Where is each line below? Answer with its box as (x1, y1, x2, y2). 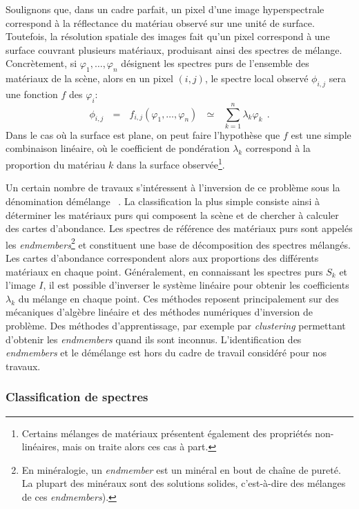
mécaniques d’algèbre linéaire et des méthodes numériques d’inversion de (6, 305, 313, 319)
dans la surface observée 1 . (117, 155, 225, 171)
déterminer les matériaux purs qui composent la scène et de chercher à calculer (6, 207, 339, 222)
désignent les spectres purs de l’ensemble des (121, 56, 309, 70)
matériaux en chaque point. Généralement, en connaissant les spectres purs (6, 264, 323, 278)
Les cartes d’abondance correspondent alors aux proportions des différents (6, 250, 319, 265)
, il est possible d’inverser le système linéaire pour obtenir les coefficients (43, 278, 349, 292)
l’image (6, 278, 36, 292)
